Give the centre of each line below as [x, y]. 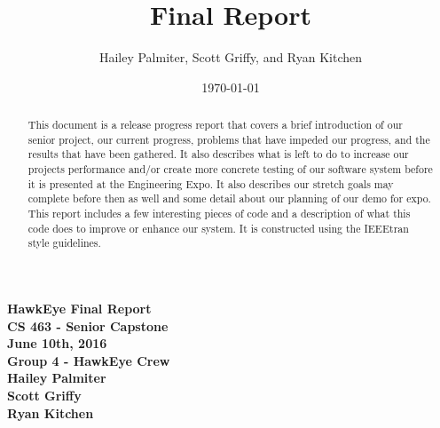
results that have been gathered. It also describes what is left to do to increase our [218, 154]
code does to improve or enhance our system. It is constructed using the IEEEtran [218, 228]
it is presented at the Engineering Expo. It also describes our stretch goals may [211, 183]
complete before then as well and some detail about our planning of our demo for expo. [229, 198]
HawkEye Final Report [79, 309]
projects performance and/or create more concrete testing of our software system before [230, 169]
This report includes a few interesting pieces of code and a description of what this [219, 214]
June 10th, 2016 [57, 343]
